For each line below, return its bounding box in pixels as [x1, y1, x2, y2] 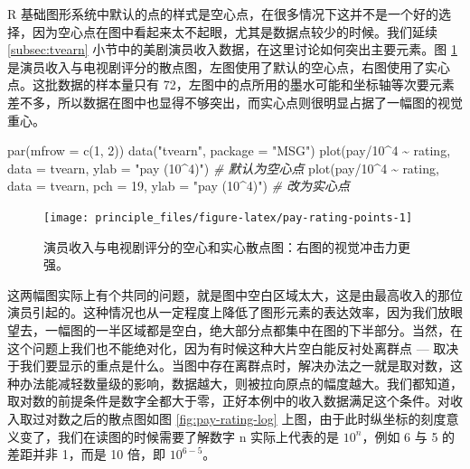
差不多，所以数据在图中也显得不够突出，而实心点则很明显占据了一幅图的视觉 [7, 92, 463, 111]
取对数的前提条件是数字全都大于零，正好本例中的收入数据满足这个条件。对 [7, 391, 450, 410]
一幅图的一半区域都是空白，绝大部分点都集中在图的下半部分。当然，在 [44, 320, 463, 339]
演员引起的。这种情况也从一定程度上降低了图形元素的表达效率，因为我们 [7, 303, 437, 322]
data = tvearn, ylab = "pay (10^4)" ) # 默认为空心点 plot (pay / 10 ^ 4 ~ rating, [7, 158, 439, 177]
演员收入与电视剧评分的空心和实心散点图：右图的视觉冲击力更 [43, 237, 410, 256]
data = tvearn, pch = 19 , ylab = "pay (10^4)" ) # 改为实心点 [7, 176, 350, 195]
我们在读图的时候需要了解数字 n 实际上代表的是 [57, 427, 340, 446]
